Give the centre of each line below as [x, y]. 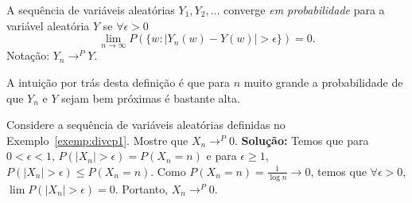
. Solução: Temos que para [301, 140]
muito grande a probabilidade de [323, 82]
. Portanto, [142, 188]
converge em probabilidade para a [304, 10]
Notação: [28, 55]
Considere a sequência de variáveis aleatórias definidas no [146, 125]
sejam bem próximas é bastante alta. [151, 98]
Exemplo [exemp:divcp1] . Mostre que [97, 140]
